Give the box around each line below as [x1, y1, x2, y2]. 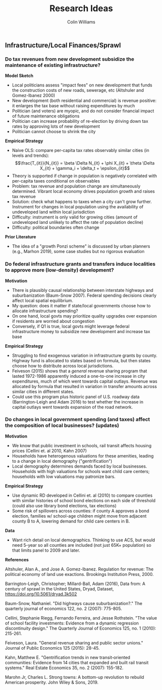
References [5, 556, 29, 562]
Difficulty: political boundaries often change [12, 224, 100, 231]
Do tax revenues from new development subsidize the [5, 55, 134, 62]
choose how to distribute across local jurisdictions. [12, 363, 114, 369]
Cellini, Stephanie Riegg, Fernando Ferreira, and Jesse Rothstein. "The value [5, 615, 157, 621]
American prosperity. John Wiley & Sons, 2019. [5, 679, 99, 685]
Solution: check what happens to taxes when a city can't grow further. [12, 199, 152, 204]
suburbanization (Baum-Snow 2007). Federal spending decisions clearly [12, 292, 157, 298]
